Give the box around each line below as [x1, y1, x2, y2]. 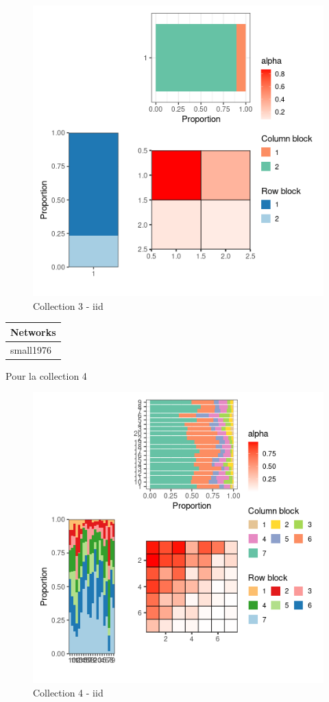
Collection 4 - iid [33, 685, 103, 699]
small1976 [10, 342, 51, 356]
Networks [10, 324, 56, 339]
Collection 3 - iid [33, 298, 103, 313]
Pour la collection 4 [5, 368, 87, 383]
